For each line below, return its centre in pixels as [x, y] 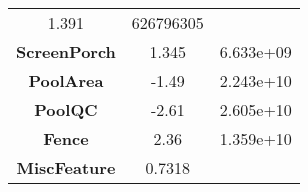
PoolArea [66, 80]
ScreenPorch [66, 51]
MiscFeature [66, 167]
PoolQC [66, 109]
